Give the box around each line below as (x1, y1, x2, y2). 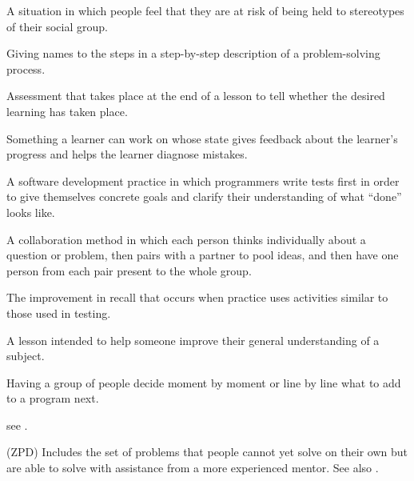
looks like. (6, 203, 55, 220)
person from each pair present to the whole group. (6, 262, 252, 279)
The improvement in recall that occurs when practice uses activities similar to (6, 289, 388, 306)
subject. (6, 347, 45, 364)
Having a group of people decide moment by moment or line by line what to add (6, 374, 401, 391)
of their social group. (6, 18, 108, 34)
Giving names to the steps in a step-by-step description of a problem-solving (6, 45, 380, 62)
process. (6, 60, 46, 77)
